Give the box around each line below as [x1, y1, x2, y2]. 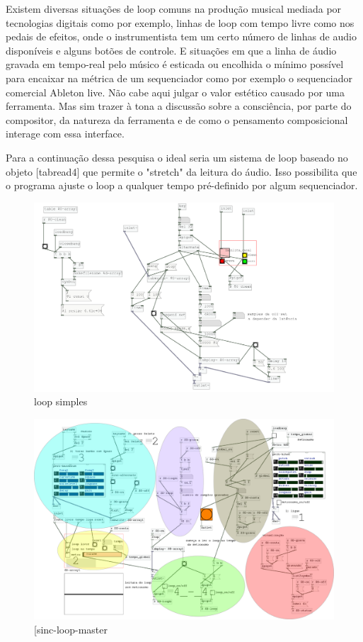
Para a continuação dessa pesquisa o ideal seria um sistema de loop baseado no [6, 150, 348, 164]
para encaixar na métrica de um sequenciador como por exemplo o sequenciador [6, 70, 352, 85]
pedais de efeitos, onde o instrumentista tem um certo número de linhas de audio [6, 29, 357, 44]
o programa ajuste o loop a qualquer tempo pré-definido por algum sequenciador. [6, 178, 358, 193]
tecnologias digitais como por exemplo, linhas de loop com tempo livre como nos [6, 15, 355, 30]
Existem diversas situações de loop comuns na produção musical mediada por [6, 1, 342, 16]
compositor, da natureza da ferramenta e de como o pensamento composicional [6, 112, 348, 127]
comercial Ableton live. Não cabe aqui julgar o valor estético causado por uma [6, 84, 345, 99]
